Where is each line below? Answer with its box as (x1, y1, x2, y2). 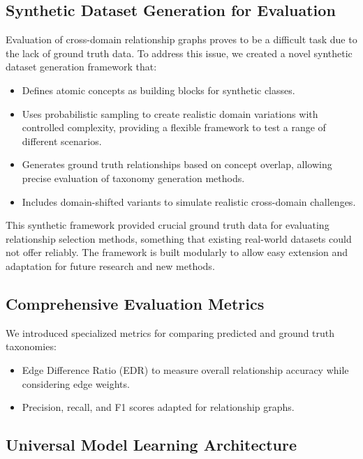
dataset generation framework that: (6, 59, 157, 74)
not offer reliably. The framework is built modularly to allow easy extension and (6, 245, 348, 259)
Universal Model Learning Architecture (6, 434, 297, 456)
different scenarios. (22, 133, 102, 148)
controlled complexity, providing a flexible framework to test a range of (22, 120, 326, 135)
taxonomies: (6, 339, 57, 354)
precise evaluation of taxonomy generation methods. (22, 170, 245, 185)
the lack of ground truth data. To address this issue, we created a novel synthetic (6, 45, 353, 60)
